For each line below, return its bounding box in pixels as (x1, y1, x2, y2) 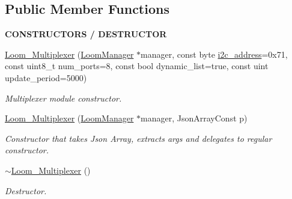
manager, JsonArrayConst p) (141, 112, 248, 124)
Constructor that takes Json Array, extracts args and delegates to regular (5, 132, 272, 144)
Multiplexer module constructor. (5, 91, 122, 104)
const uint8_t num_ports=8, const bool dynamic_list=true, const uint (5, 60, 269, 72)
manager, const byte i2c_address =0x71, (141, 47, 288, 60)
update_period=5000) (5, 71, 87, 84)
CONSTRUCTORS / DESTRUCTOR (5, 28, 167, 40)
